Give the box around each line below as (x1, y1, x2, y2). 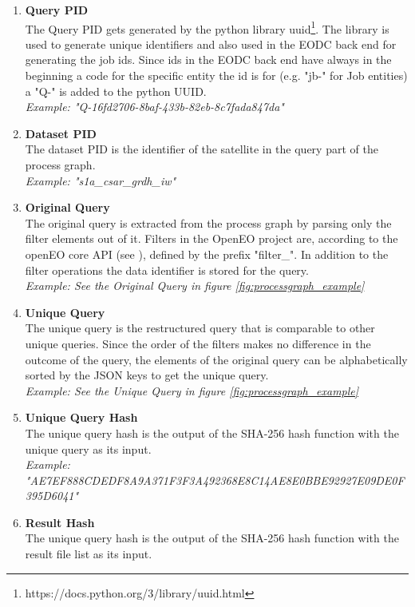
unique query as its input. (25, 440, 152, 457)
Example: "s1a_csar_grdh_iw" (25, 172, 176, 188)
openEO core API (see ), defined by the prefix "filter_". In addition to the (25, 245, 389, 262)
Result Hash (25, 514, 95, 530)
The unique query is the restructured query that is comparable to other (25, 319, 375, 336)
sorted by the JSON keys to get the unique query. (25, 367, 269, 383)
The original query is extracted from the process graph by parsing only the (25, 214, 392, 231)
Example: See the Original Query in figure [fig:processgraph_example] (25, 277, 365, 294)
